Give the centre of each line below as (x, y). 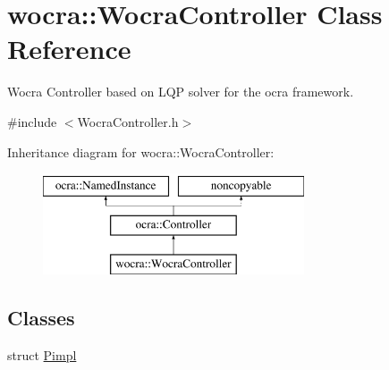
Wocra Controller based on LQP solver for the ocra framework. (181, 92)
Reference (69, 49)
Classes (41, 318)
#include (32, 121)
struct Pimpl (42, 355)
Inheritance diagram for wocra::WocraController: (141, 151)
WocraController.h (128, 121)
